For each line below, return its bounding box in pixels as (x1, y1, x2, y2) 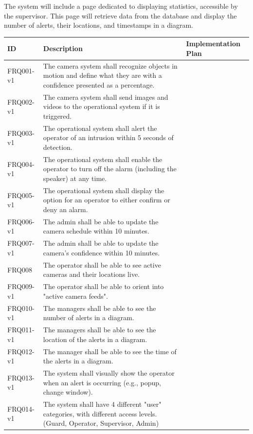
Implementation (186, 38, 240, 49)
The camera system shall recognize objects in (43, 60, 178, 71)
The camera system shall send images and (43, 91, 168, 102)
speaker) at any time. (43, 173, 107, 183)
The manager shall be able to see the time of (43, 346, 177, 356)
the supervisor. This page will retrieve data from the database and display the (4, 10, 237, 20)
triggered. (43, 110, 72, 121)
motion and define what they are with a (43, 70, 162, 80)
